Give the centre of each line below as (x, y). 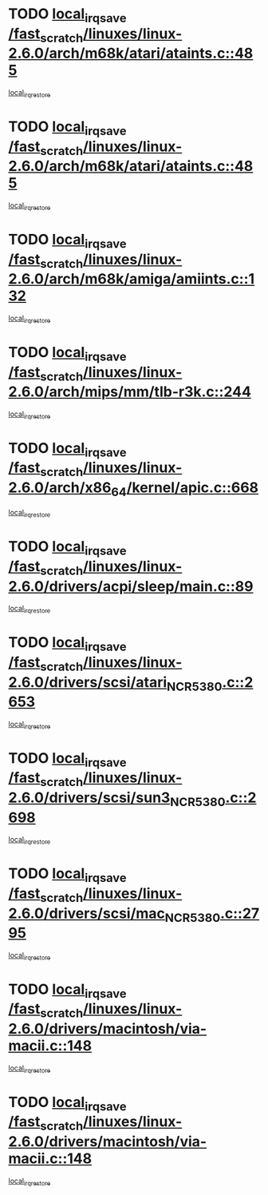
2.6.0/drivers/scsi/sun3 (89, 798)
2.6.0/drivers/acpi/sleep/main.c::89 (131, 586)
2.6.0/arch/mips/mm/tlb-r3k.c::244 (130, 392)
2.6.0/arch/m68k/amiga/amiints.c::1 (132, 279)
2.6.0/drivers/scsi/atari (88, 682)
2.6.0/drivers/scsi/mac (87, 913)
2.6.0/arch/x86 (60, 488)
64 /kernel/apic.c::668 (185, 489)
